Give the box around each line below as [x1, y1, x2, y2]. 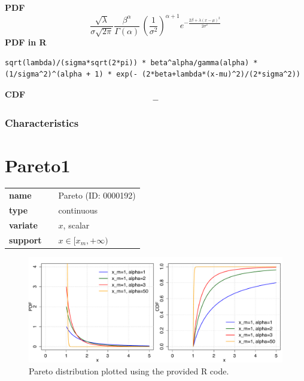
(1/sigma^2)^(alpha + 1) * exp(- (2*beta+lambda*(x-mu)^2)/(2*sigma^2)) [5, 70, 300, 79]
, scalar [63, 218, 90, 231]
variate [9, 218, 38, 231]
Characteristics [5, 115, 79, 130]
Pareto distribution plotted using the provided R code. [29, 364, 229, 377]
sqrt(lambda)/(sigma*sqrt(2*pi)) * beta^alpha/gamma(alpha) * [5, 58, 258, 67]
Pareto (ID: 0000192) [58, 189, 136, 202]
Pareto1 [5, 153, 71, 177]
